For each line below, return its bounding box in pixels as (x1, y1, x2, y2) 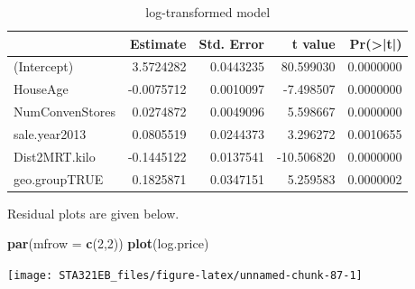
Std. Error (198, 33, 264, 52)
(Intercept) (14, 57, 74, 76)
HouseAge (14, 79, 69, 98)
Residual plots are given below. (7, 203, 180, 222)
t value (291, 33, 336, 52)
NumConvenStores (14, 102, 115, 121)
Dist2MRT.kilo (14, 146, 96, 165)
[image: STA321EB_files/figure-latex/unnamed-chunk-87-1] (7, 268, 363, 282)
